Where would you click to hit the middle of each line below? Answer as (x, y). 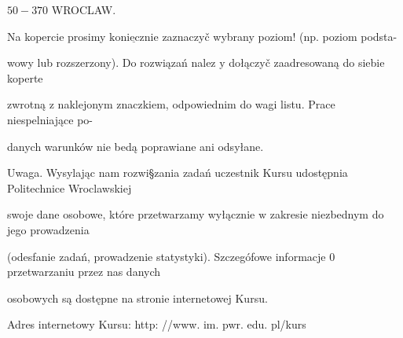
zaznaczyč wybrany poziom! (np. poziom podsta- (280, 36)
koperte (25, 77)
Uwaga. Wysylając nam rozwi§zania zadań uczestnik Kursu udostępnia (178, 173)
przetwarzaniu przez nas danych (84, 272)
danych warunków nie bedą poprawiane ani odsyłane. (136, 146)
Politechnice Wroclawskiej (70, 187)
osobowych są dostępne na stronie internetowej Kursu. (137, 298)
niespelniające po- (50, 119)
